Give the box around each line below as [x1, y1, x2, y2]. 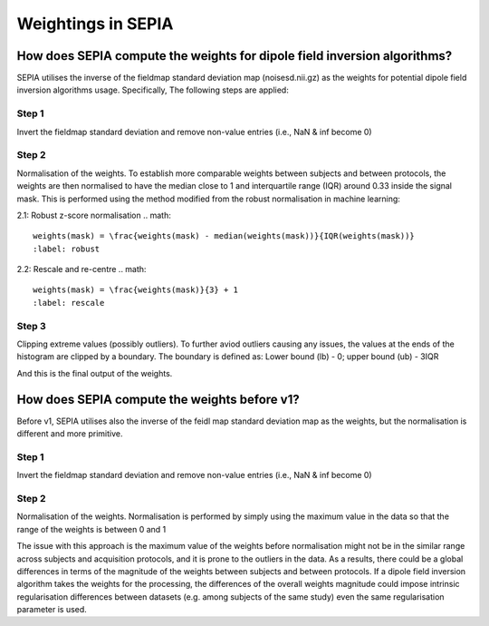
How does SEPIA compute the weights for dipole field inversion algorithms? [16, 48, 453, 64]
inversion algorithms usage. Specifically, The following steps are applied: [16, 84, 289, 95]
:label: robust [33, 243, 101, 254]
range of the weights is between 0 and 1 [16, 523, 167, 534]
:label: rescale [33, 298, 105, 308]
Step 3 [16, 319, 47, 332]
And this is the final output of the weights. [16, 367, 173, 378]
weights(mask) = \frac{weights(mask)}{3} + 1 [33, 285, 239, 295]
